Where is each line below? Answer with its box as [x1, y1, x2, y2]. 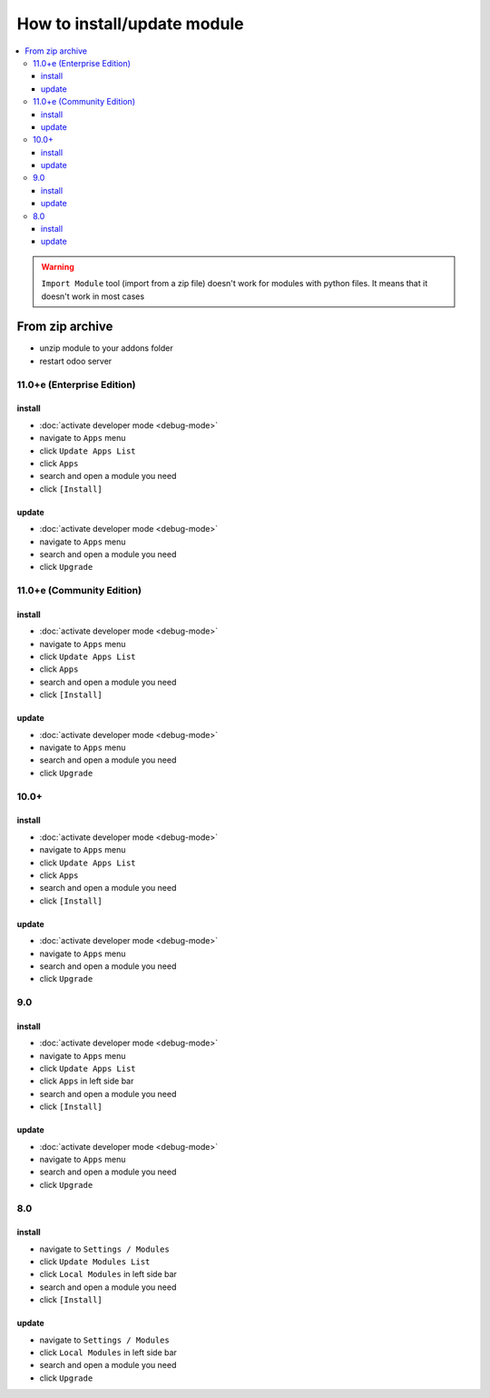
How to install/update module [16, 14, 244, 34]
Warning [41, 261, 74, 272]
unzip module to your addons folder [39, 343, 173, 354]
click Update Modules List [39, 1256, 151, 1267]
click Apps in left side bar [39, 1075, 134, 1086]
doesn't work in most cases [41, 291, 145, 302]
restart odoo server [39, 355, 113, 366]
